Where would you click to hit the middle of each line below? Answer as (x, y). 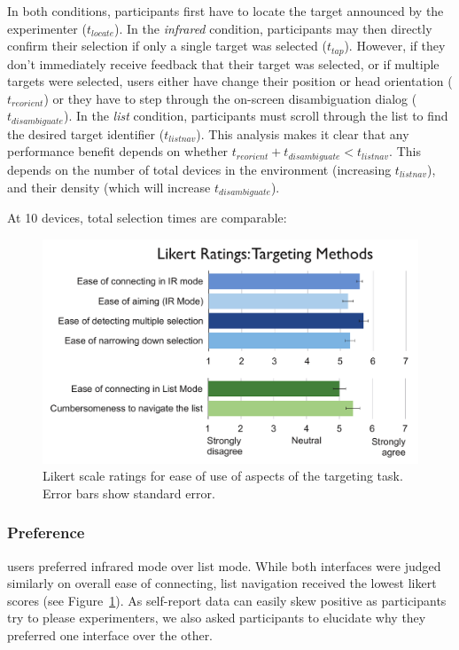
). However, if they (395, 46)
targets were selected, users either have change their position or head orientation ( (230, 81)
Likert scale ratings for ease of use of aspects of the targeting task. (223, 476)
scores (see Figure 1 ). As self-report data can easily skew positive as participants (227, 600)
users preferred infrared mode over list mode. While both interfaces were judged (224, 565)
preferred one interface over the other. (110, 634)
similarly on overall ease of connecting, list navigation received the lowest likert (222, 583)
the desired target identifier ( (86, 133)
